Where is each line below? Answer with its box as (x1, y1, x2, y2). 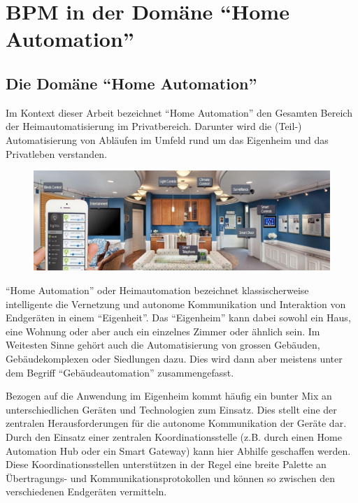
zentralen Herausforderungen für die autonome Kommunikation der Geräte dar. (6, 416, 347, 430)
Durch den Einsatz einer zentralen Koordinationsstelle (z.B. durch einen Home (6, 429, 342, 444)
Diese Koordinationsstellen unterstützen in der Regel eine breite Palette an (6, 457, 327, 472)
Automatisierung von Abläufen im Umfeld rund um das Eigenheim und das (6, 132, 329, 147)
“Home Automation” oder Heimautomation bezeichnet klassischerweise (6, 283, 309, 297)
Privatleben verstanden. (6, 146, 108, 161)
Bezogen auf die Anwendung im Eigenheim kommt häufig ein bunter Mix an (6, 388, 332, 403)
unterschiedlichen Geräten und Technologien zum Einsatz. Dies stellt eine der (6, 402, 337, 416)
